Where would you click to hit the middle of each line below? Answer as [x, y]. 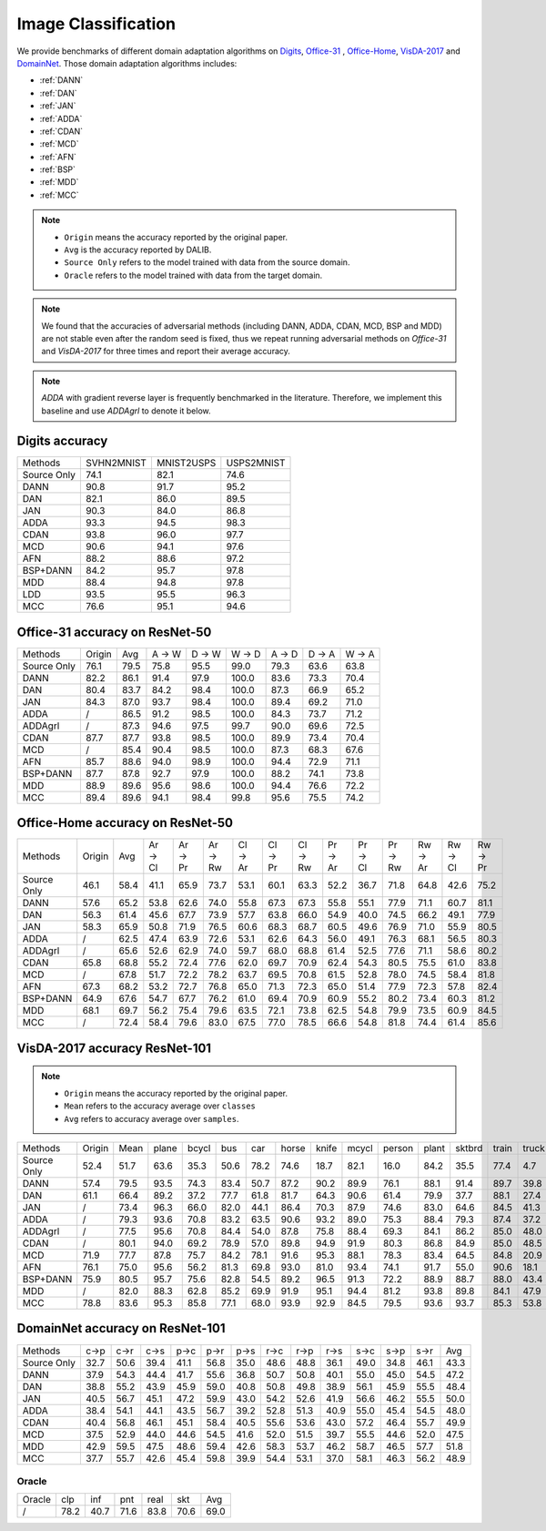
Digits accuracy [62, 441]
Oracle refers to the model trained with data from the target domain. [193, 275]
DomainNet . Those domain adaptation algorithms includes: [127, 63]
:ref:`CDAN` [61, 131]
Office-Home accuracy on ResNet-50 [125, 823]
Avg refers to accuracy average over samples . [152, 1118]
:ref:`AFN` [58, 157]
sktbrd [469, 1148]
